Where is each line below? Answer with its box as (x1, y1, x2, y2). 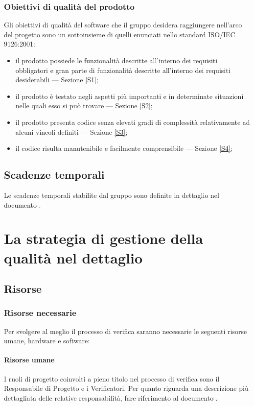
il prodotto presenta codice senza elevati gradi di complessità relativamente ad (15, 117, 250, 127)
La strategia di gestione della (4, 228, 203, 248)
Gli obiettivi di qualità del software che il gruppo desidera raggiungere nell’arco (4, 20, 242, 30)
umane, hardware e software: (4, 335, 90, 346)
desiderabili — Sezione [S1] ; (15, 74, 98, 85)
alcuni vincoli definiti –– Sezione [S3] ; (15, 126, 128, 137)
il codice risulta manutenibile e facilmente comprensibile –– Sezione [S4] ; (15, 143, 232, 153)
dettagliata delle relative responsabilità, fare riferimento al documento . (4, 392, 218, 403)
